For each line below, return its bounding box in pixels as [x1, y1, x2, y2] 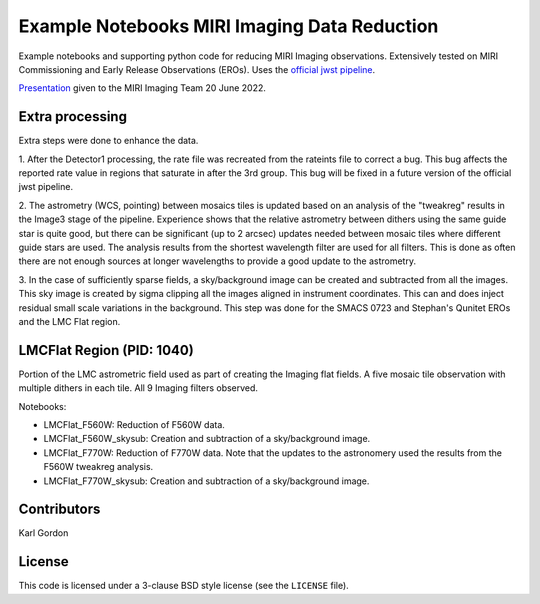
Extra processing [18, 108, 127, 125]
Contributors [18, 501, 101, 518]
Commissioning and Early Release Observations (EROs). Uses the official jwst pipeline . [18, 63, 376, 75]
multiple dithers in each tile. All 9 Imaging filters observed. [18, 382, 259, 394]
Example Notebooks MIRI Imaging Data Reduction [18, 15, 439, 37]
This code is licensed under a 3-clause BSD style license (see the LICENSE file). [18, 580, 349, 592]
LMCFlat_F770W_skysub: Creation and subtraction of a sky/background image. [43, 475, 370, 487]
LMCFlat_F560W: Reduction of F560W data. [43, 419, 225, 430]
